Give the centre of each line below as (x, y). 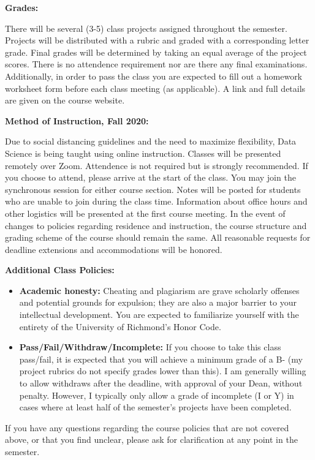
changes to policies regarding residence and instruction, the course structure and (156, 225)
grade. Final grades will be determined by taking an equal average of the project (156, 52)
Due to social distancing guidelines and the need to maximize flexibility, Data (151, 141)
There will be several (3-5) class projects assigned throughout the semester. (146, 28)
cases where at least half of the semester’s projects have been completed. (155, 407)
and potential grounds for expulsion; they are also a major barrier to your (158, 302)
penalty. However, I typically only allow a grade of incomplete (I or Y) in (157, 395)
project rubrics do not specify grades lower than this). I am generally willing (163, 371)
